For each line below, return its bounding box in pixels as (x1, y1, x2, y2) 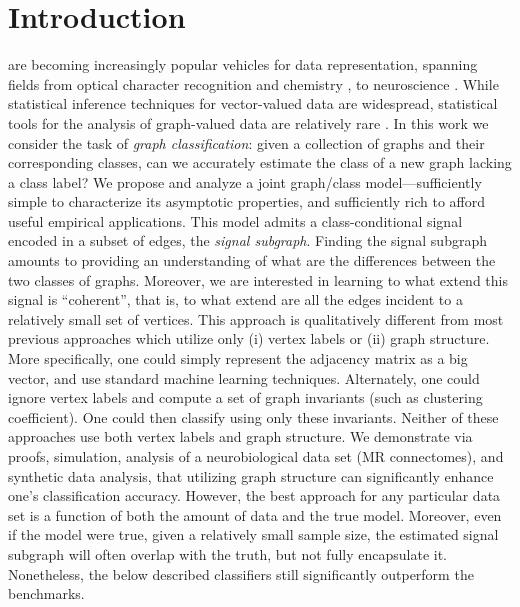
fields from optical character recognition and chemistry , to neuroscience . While (8, 73, 499, 94)
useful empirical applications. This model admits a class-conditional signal (8, 210, 463, 231)
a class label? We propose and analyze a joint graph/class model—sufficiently (8, 171, 482, 192)
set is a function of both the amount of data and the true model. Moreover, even (8, 504, 502, 525)
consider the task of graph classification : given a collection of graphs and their (8, 132, 485, 153)
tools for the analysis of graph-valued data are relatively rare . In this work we (8, 112, 489, 133)
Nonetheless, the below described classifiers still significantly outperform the (8, 563, 474, 584)
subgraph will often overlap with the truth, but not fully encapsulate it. (8, 543, 448, 564)
